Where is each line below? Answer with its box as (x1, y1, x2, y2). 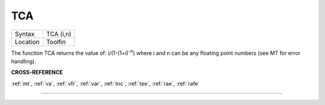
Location (14, 37, 40, 46)
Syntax (14, 30, 35, 38)
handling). (11, 57, 36, 65)
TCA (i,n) (46, 30, 72, 38)
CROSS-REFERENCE (11, 69, 63, 76)
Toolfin (46, 37, 66, 46)
